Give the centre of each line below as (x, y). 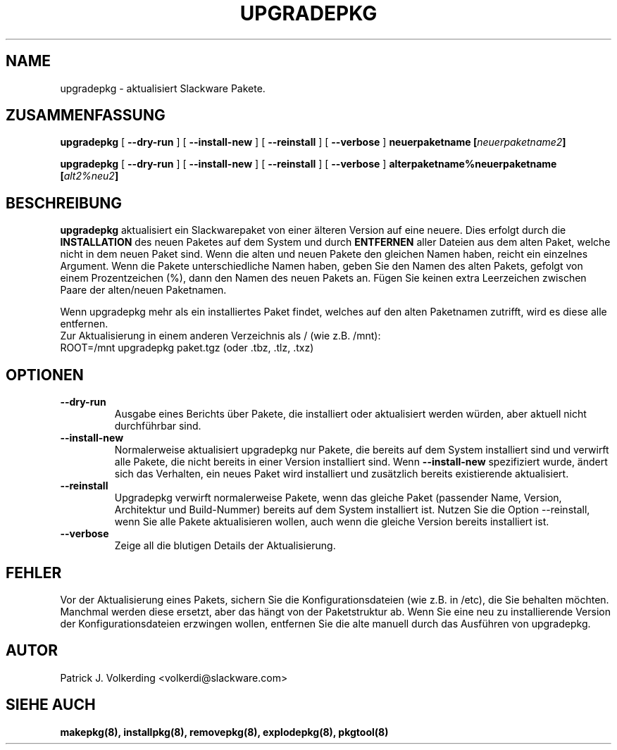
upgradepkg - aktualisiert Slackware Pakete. (163, 88)
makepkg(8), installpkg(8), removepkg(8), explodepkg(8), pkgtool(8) (224, 732)
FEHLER (34, 573)
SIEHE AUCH (51, 705)
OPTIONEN (45, 375)
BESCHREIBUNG (64, 203)
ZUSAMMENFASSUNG (86, 115)
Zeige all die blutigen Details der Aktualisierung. (225, 546)
